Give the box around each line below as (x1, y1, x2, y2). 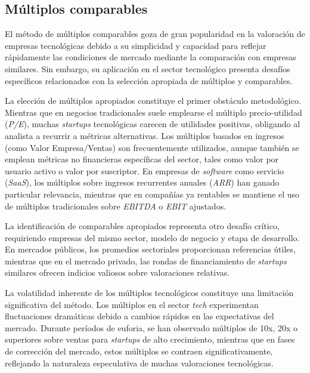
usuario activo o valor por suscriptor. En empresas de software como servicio (5, 164, 284, 177)
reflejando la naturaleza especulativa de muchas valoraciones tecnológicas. (5, 356, 274, 369)
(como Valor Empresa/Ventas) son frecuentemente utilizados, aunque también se (5, 141, 299, 153)
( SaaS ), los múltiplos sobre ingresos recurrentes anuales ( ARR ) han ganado (5, 176, 280, 189)
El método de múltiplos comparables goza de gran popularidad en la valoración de (5, 27, 305, 40)
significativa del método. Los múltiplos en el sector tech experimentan (5, 298, 259, 310)
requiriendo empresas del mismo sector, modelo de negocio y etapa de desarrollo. (5, 231, 300, 243)
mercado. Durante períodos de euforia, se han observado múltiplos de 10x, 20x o (5, 321, 298, 334)
